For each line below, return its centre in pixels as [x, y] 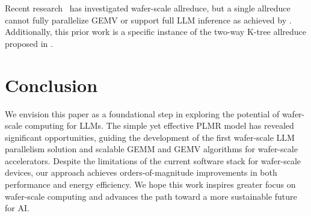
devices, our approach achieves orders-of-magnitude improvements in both [141, 172]
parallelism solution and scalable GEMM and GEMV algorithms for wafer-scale [151, 149]
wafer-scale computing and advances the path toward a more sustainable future [151, 196]
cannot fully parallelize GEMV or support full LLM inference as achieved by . [148, 20]
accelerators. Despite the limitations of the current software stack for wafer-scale [153, 160]
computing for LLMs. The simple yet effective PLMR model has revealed [159, 125]
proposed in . [29, 43]
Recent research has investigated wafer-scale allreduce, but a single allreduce [148, 8]
